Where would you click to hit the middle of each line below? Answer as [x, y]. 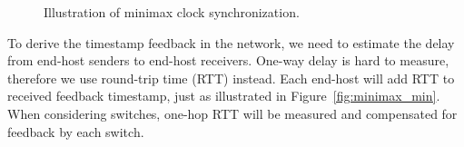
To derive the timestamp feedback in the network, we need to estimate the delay [231, 42]
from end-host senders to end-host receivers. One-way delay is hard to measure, [228, 60]
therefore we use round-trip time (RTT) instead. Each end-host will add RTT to [231, 78]
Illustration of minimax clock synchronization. [172, 12]
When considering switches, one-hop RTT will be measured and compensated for [232, 113]
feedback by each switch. [76, 131]
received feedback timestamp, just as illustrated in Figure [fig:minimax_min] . [224, 96]
